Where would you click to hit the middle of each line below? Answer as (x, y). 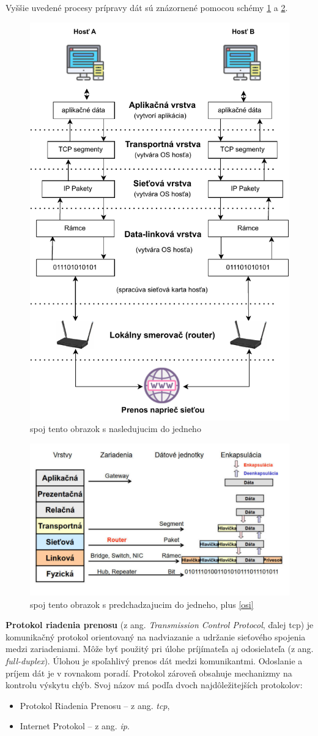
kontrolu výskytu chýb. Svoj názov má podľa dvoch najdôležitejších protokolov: (154, 685)
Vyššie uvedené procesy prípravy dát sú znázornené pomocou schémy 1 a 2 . (147, 7)
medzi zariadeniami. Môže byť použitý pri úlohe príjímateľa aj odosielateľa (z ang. (160, 649)
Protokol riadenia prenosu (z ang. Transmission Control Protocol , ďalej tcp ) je (160, 625)
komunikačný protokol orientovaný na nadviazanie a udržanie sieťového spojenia (156, 636)
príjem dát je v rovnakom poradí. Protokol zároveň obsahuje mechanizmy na (149, 673)
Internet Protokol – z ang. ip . (75, 726)
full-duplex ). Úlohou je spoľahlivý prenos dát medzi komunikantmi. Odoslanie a (154, 661)
